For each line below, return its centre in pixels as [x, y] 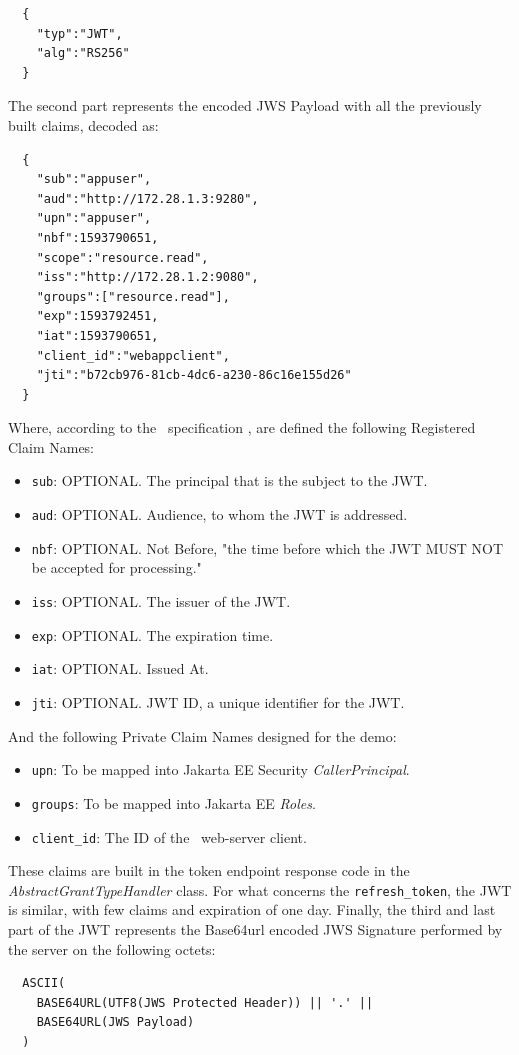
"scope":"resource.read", [122, 257]
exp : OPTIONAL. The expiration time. [152, 634]
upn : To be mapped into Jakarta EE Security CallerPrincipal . [220, 769]
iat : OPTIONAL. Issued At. [120, 668]
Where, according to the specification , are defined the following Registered [242, 427]
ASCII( [44, 983]
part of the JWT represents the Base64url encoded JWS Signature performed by [255, 929]
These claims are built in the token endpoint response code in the [209, 870]
